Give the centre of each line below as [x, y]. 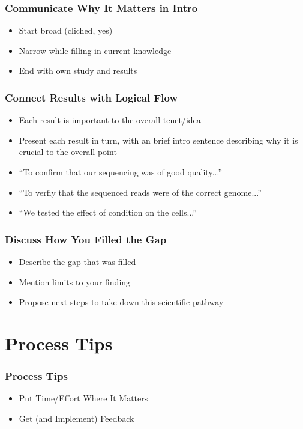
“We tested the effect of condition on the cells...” [108, 212]
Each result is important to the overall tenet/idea [110, 120]
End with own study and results [78, 71]
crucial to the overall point [68, 152]
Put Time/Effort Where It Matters [83, 398]
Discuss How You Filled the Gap [86, 239]
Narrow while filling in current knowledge [95, 50]
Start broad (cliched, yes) [66, 30]
